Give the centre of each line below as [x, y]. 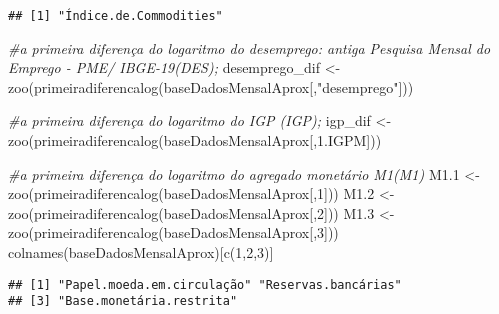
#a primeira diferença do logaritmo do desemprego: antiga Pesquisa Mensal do [249, 47]
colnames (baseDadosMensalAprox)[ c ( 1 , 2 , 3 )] [141, 252]
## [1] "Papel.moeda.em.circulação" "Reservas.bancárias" [205, 284]
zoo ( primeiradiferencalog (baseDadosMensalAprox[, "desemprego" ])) [211, 86]
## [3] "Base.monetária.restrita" [123, 301]
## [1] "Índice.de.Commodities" [115, 16]
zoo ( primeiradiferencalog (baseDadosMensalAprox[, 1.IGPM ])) [195, 140]
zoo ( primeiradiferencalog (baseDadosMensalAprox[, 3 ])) [173, 232]
